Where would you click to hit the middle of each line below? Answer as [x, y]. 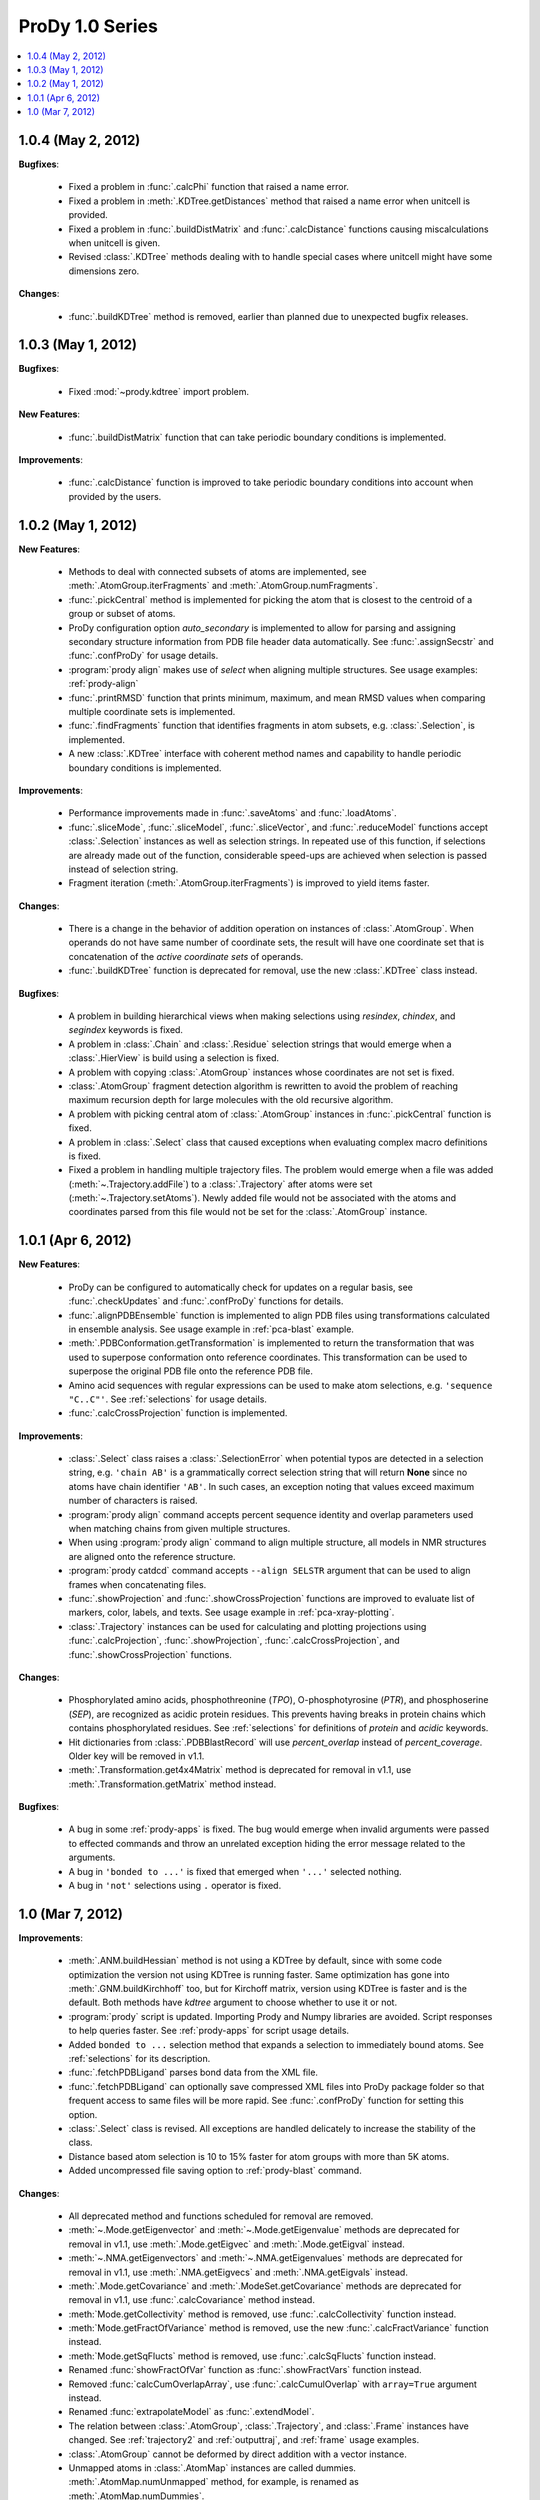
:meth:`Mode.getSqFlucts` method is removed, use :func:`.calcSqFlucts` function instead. [252, 2356]
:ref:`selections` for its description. [139, 2059]
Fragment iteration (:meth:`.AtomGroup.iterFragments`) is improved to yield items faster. [249, 883]
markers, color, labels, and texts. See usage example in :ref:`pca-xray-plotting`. [231, 1612]
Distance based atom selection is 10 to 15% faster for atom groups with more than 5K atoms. [259, 2156]
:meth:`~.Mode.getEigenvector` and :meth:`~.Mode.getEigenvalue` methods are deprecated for [264, 2230]
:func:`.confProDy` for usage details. [143, 656]
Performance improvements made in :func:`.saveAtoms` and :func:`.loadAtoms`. [232, 813]
